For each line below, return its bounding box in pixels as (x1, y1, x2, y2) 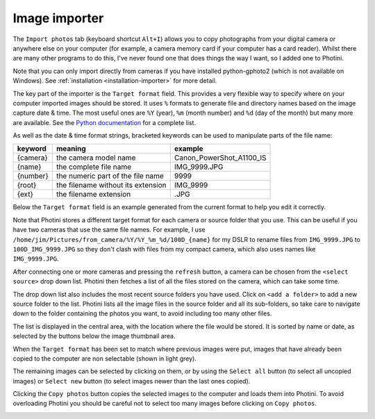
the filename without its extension (56, 181, 167, 190)
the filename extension (56, 190, 131, 199)
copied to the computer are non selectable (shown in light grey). (12, 354, 197, 363)
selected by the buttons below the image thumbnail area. (12, 332, 176, 340)
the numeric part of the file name (56, 171, 165, 181)
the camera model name (56, 153, 136, 163)
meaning (56, 144, 86, 154)
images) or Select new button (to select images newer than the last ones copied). (12, 377, 251, 385)
